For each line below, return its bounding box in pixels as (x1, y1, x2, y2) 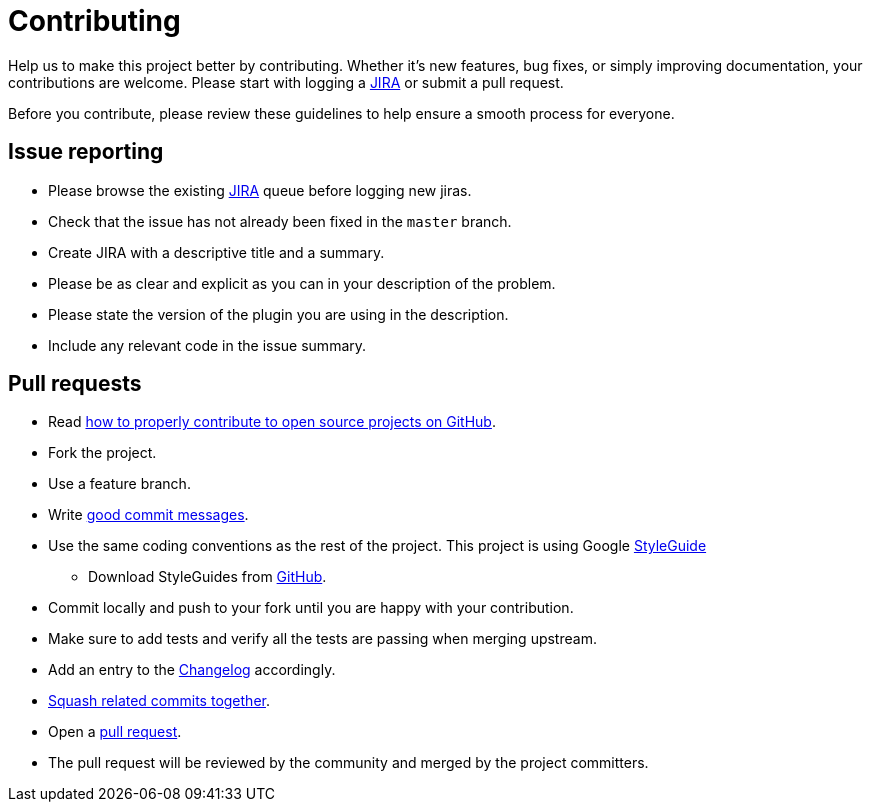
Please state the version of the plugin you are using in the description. (48, 305, 509, 323)
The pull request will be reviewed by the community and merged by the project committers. (48, 754, 649, 772)
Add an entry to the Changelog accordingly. (48, 661, 336, 679)
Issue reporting (8, 139, 164, 165)
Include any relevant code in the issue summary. (48, 336, 367, 354)
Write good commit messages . (48, 506, 249, 524)
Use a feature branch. (48, 475, 191, 493)
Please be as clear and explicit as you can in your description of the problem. (48, 274, 556, 292)
